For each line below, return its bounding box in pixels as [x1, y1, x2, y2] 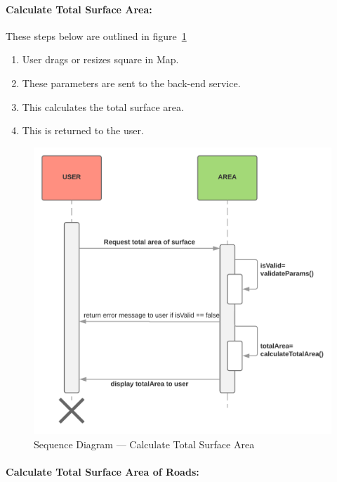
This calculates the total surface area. [22, 99, 184, 114]
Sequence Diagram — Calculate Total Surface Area [34, 437, 255, 452]
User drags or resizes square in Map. [22, 52, 179, 67]
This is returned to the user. [22, 123, 144, 138]
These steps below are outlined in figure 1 [6, 28, 187, 43]
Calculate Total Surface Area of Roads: [6, 464, 199, 479]
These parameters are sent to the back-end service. [22, 75, 241, 90]
